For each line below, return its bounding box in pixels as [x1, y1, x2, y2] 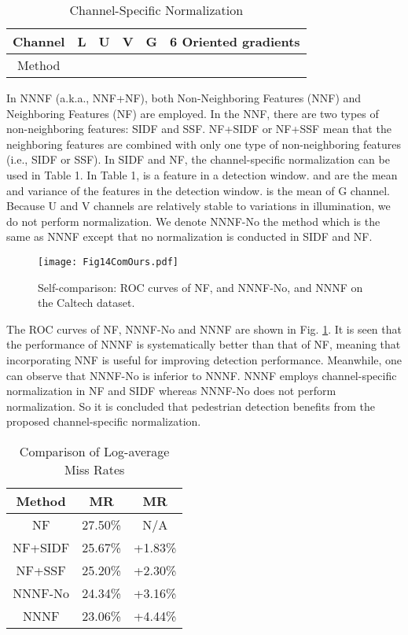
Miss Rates [64, 460, 125, 478]
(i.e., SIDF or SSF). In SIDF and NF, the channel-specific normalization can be [6, 151, 390, 168]
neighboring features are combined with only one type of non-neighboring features [6, 135, 402, 152]
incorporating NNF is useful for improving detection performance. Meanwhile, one [6, 351, 402, 367]
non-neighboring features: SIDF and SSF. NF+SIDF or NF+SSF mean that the [6, 120, 391, 137]
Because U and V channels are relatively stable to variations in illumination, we [6, 198, 391, 214]
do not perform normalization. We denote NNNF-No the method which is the [6, 212, 380, 229]
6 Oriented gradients [170, 32, 300, 50]
